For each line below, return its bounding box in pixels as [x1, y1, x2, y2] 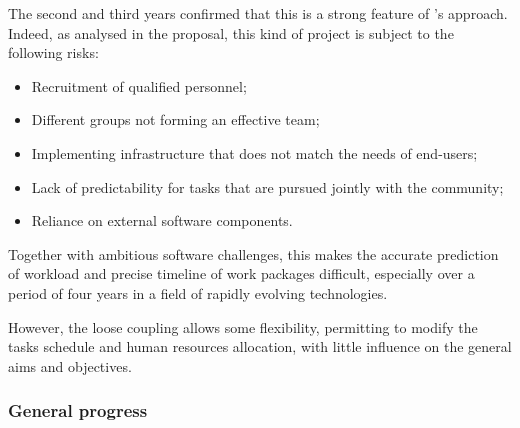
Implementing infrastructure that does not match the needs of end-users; [31, 142, 478, 163]
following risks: [8, 42, 99, 63]
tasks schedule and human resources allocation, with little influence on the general [8, 336, 512, 357]
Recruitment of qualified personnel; [31, 75, 247, 96]
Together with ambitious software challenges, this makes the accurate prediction [8, 243, 499, 264]
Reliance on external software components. [31, 210, 293, 231]
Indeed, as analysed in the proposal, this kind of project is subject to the [8, 22, 454, 43]
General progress [8, 398, 148, 423]
